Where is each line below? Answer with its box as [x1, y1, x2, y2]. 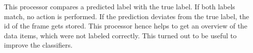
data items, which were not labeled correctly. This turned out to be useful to [4, 30, 237, 40]
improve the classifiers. [4, 40, 73, 50]
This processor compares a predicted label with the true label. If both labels [4, 1, 235, 11]
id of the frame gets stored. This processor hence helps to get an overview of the [4, 21, 248, 31]
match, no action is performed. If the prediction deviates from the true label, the [4, 11, 250, 21]
